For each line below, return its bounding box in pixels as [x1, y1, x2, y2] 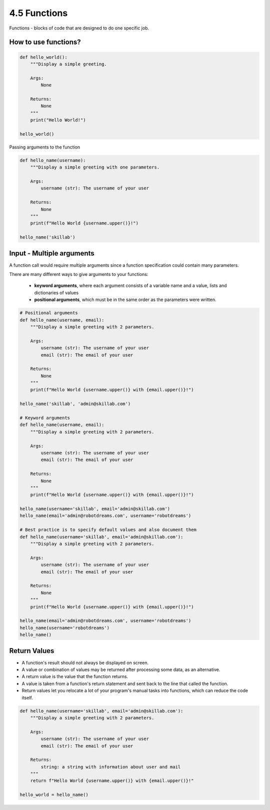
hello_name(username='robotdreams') [19, 625, 110, 630]
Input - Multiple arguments [9, 249, 94, 257]
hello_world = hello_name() [19, 792, 88, 797]
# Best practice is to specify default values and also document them [19, 527, 197, 532]
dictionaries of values [34, 289, 79, 295]
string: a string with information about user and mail [40, 764, 181, 769]
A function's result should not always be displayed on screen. [21, 659, 149, 665]
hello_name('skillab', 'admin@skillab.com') [19, 401, 131, 407]
